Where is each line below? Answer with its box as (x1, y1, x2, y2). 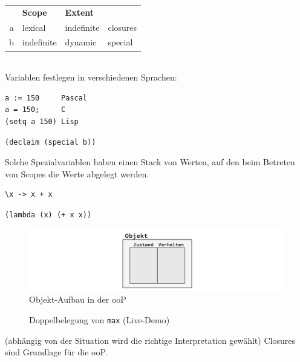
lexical (22, 21, 46, 33)
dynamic (65, 36, 97, 48)
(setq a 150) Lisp (5, 117, 79, 126)
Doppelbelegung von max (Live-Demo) (29, 313, 170, 326)
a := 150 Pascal (5, 93, 88, 102)
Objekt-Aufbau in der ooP (29, 293, 126, 306)
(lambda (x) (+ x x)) (5, 210, 92, 219)
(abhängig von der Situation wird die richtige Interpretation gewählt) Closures (5, 334, 295, 346)
